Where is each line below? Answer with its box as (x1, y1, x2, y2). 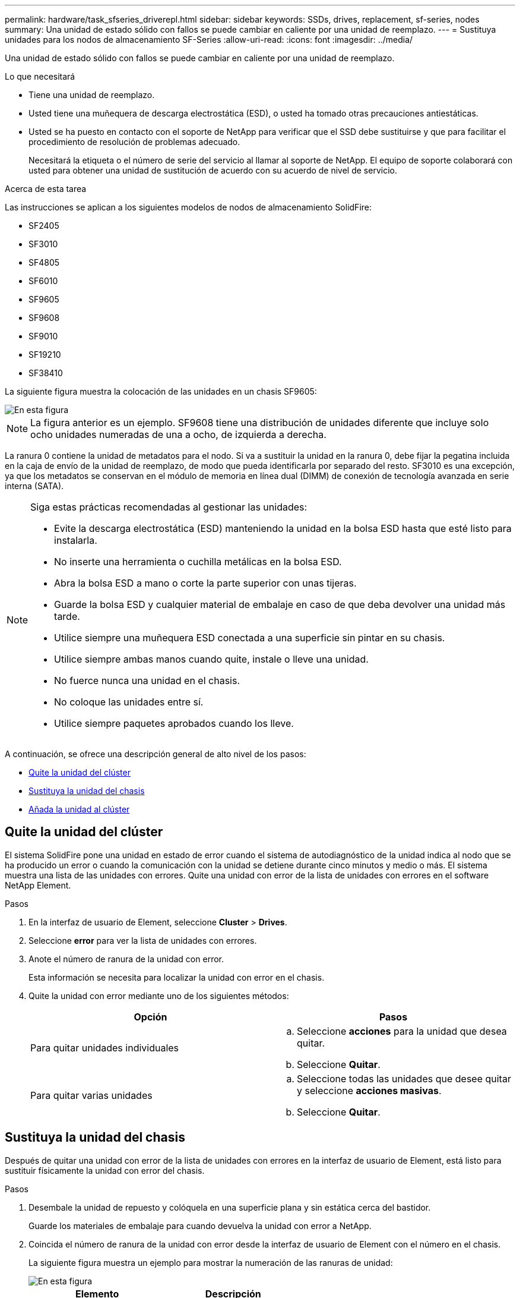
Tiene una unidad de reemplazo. (28, 90, 155, 100)
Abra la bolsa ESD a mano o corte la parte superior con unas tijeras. (54, 577, 357, 589)
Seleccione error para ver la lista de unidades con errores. (28, 935, 257, 946)
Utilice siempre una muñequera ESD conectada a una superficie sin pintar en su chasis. (54, 632, 445, 644)
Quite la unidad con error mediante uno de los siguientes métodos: (28, 990, 289, 1001)
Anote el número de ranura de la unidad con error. (28, 953, 224, 964)
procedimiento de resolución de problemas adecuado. (28, 137, 240, 147)
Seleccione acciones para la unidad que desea (297, 1025, 507, 1037)
